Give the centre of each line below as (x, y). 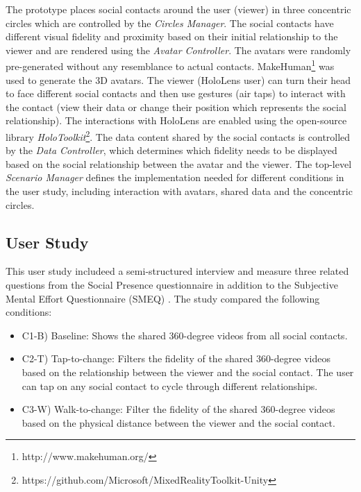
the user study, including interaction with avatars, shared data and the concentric (179, 191)
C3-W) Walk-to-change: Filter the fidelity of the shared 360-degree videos (178, 409)
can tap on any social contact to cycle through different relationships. (170, 385)
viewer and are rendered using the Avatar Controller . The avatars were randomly (178, 50)
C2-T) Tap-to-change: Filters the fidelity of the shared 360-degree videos (176, 358)
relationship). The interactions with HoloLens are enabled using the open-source (176, 120)
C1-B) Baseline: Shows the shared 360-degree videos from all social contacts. (185, 335)
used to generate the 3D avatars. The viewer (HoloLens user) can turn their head (178, 79)
